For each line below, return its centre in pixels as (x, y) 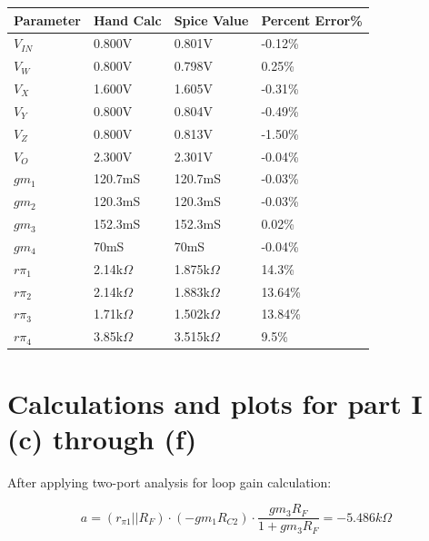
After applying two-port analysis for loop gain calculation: (170, 482)
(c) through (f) (102, 438)
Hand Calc (127, 20)
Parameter (47, 20)
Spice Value (211, 20)
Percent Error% (312, 20)
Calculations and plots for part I (215, 403)
